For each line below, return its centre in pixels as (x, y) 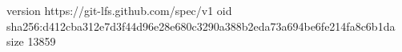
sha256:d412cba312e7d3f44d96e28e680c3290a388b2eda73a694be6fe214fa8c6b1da (201, 26)
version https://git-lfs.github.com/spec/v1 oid (119, 10)
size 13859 (31, 41)
